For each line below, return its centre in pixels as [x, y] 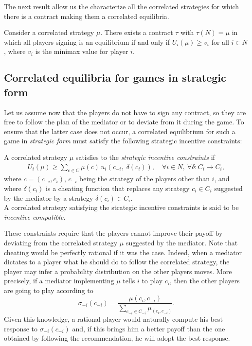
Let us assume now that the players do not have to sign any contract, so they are [125, 112]
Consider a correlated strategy [49, 32]
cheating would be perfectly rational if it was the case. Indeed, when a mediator [123, 252]
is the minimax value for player [82, 51]
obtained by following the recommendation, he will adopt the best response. [117, 338]
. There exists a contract [137, 32]
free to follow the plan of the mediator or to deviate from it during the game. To [124, 122]
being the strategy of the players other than [144, 179]
